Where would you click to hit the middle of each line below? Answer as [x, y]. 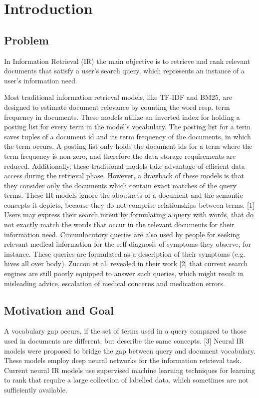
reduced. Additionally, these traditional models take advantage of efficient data [125, 166]
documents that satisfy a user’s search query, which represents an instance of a [124, 71]
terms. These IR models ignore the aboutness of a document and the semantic [124, 195]
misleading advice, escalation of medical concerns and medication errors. [115, 283]
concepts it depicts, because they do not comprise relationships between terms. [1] [129, 204]
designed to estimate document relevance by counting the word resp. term [117, 107]
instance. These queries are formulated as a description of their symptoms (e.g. [125, 253]
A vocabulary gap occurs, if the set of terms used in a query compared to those [125, 331]
